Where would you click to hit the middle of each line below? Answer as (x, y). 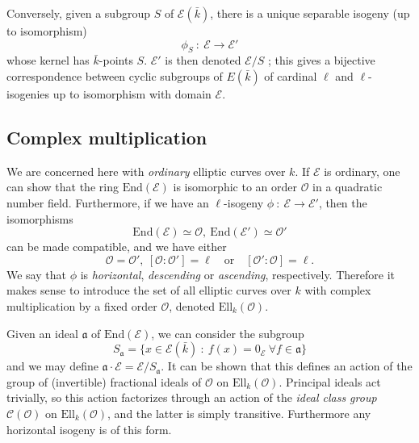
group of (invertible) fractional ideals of (104, 381)
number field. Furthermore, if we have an (108, 202)
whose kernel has (48, 60)
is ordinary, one (362, 171)
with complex (338, 290)
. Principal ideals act (330, 381)
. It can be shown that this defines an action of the (287, 366)
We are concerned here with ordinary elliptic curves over (146, 171)
